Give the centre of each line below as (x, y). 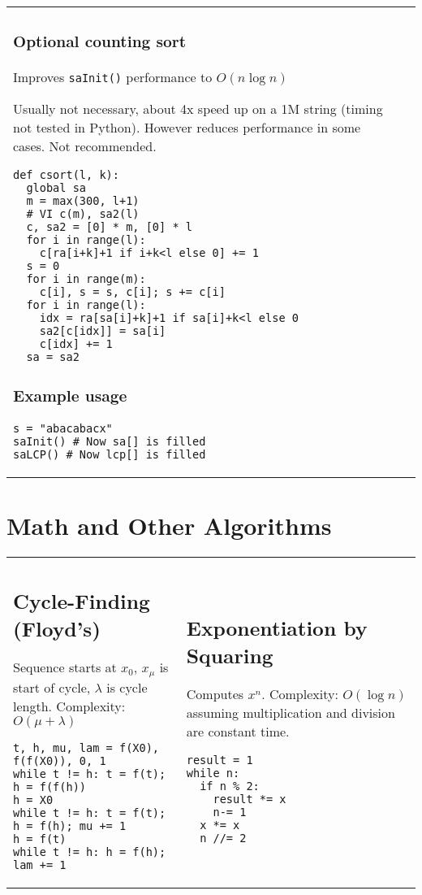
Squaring (230, 655)
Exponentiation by (277, 627)
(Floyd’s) (57, 628)
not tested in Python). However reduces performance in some (187, 127)
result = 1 (220, 760)
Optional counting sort (100, 41)
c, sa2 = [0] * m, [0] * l (109, 226)
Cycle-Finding (82, 600)
